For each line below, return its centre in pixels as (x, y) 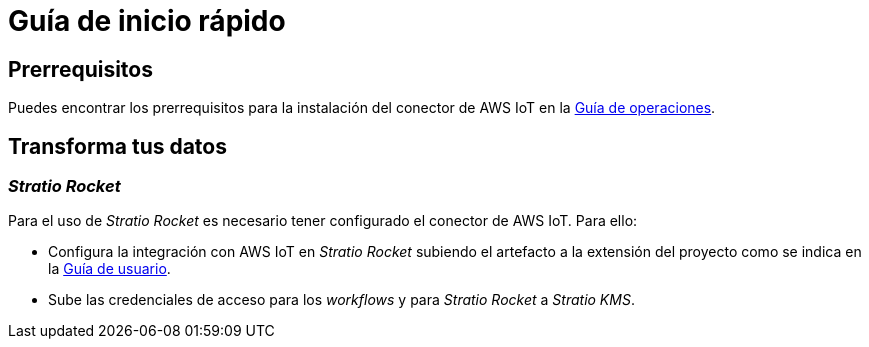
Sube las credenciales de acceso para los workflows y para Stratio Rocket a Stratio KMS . (341, 300)
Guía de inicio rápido (147, 21)
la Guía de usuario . (109, 269)
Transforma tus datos (117, 146)
